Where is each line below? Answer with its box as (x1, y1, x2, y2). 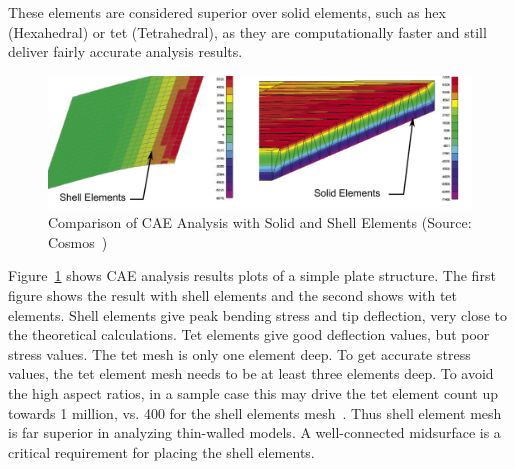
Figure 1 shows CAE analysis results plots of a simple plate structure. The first (8, 265, 496, 286)
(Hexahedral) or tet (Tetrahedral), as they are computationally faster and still (8, 21, 487, 42)
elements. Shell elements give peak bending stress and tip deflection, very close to (8, 304, 508, 325)
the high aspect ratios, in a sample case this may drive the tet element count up (8, 383, 499, 404)
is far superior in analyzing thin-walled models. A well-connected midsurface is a (8, 422, 501, 443)
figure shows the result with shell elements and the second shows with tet (8, 285, 458, 306)
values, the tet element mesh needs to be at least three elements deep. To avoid (8, 363, 494, 384)
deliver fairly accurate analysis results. (8, 41, 243, 62)
